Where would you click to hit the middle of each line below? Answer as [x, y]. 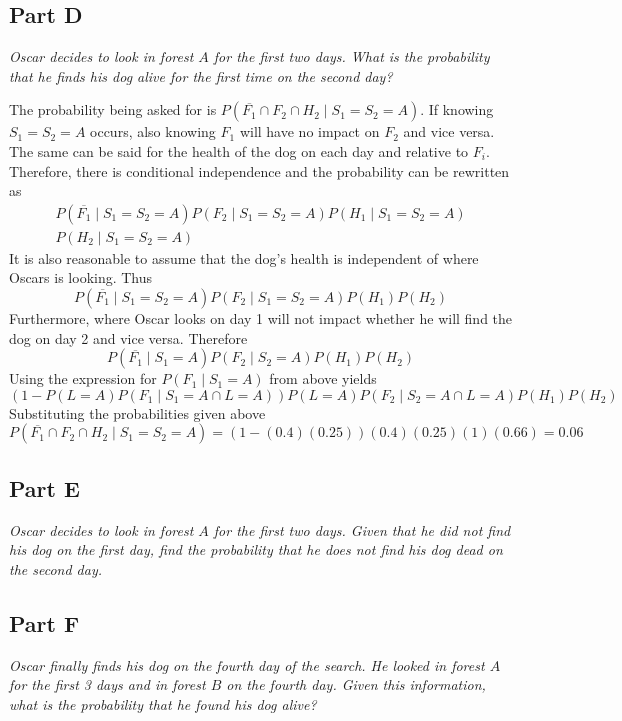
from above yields [323, 378]
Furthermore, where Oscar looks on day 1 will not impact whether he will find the [261, 318]
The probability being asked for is [113, 109]
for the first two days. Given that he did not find [362, 529]
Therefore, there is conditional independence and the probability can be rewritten [259, 170]
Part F [44, 622]
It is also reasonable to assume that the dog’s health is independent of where [244, 257]
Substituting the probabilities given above [137, 412]
